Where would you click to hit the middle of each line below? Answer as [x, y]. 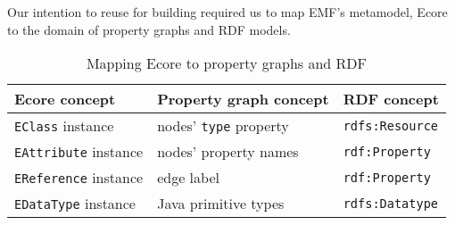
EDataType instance [75, 204]
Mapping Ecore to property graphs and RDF [226, 63]
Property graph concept [243, 99]
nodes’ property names [228, 152]
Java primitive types [221, 204]
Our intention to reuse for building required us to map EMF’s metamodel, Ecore [227, 12]
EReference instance [79, 178]
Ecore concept [65, 99]
